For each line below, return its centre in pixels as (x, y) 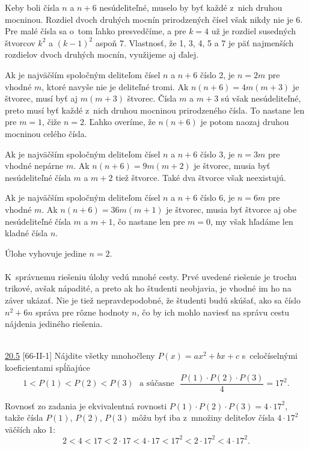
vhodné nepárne (34, 166)
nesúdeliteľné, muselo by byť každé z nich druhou (191, 7)
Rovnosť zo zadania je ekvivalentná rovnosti (86, 405)
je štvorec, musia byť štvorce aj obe (231, 209)
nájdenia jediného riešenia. (54, 324)
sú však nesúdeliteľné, (261, 98)
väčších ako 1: (30, 429)
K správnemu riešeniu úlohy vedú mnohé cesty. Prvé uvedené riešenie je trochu (151, 276)
